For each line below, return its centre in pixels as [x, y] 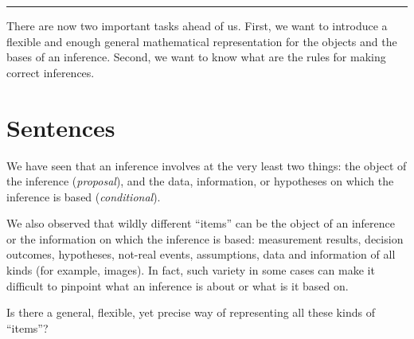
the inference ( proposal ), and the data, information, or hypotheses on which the [200, 181]
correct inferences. [51, 72]
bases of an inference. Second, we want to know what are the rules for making [196, 57]
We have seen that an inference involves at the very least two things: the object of [207, 165]
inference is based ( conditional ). [84, 196]
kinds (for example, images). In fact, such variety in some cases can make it [191, 270]
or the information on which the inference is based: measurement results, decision [205, 238]
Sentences [61, 127]
